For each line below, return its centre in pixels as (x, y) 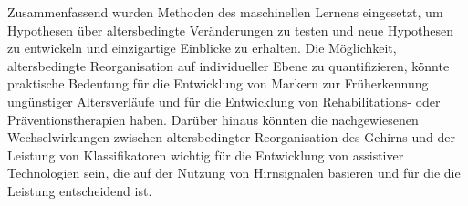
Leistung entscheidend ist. (80, 190)
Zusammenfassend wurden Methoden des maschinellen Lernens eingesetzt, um (225, 12)
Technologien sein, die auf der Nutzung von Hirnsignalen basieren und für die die (234, 173)
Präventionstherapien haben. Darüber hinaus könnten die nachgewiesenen (213, 119)
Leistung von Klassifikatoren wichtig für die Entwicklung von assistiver (206, 154)
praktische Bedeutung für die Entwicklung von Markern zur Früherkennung (218, 83)
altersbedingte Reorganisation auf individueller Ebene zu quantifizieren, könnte (229, 65)
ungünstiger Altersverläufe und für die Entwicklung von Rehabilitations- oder (224, 101)
